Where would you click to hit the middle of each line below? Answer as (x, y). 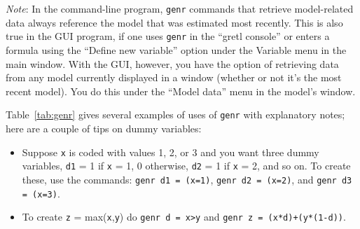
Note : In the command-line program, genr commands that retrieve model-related (180, 8)
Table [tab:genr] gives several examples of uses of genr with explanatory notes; (175, 114)
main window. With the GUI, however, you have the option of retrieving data (172, 63)
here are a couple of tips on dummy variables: (104, 128)
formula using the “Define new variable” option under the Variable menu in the (176, 49)
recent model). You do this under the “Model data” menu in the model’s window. (181, 91)
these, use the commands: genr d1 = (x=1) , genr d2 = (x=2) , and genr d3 (187, 179)
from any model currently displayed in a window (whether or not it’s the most (174, 77)
